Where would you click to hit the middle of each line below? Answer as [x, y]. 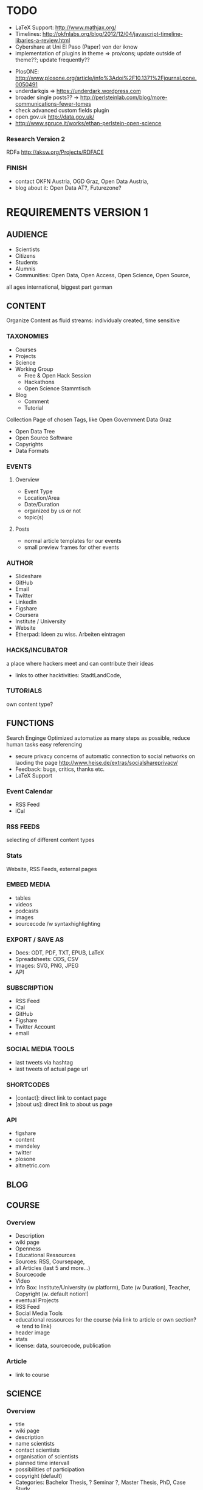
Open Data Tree [35, 431]
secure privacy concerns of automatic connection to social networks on [105, 756]
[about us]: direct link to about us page [64, 1105]
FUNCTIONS [30, 723]
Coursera [27, 615]
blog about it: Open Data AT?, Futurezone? [68, 188]
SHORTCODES [28, 1085]
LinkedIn [26, 602]
